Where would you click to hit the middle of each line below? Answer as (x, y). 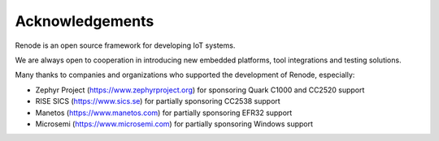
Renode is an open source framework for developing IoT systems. (125, 45)
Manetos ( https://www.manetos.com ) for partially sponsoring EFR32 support (164, 113)
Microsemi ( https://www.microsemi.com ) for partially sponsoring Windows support (174, 124)
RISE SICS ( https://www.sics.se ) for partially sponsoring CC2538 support (158, 101)
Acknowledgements (85, 21)
